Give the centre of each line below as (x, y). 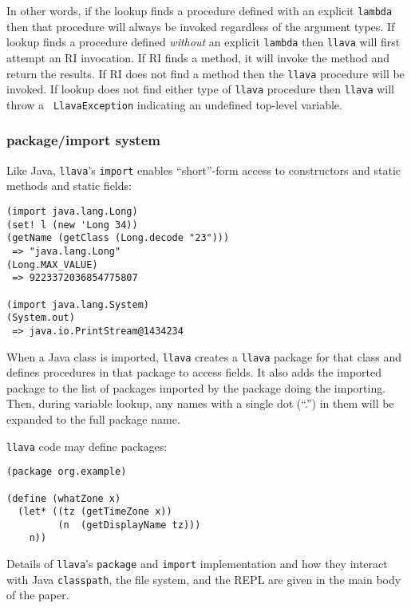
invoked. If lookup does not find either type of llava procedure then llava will (201, 89)
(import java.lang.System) (78, 304)
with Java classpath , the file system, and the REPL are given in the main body (204, 579)
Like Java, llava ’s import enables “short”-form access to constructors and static (204, 170)
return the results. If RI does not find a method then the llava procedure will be (205, 73)
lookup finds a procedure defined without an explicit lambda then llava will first (204, 42)
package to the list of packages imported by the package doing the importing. (196, 387)
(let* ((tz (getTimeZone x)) (95, 512)
